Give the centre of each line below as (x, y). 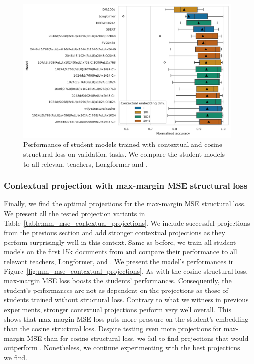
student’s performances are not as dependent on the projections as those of (116, 290)
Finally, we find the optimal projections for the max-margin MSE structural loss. (125, 204)
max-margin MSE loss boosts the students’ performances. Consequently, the (118, 280)
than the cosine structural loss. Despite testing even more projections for (113, 328)
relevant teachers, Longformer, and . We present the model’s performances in (119, 261)
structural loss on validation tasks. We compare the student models (124, 154)
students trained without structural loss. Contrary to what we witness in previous (126, 300)
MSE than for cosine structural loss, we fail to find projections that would (138, 338)
